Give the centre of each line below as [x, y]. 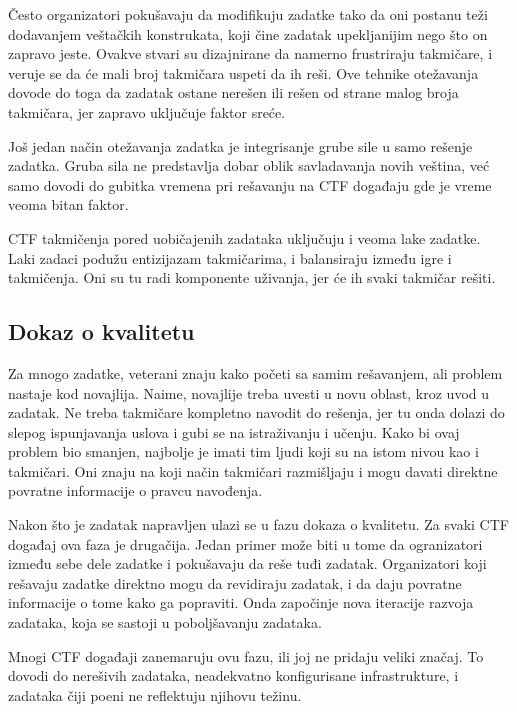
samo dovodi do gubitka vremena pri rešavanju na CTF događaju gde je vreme [250, 184]
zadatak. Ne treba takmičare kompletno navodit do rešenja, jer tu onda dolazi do [256, 412]
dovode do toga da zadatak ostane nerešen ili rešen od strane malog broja [233, 92]
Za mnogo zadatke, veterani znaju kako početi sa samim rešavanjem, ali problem [255, 372]
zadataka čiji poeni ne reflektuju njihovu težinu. [155, 694]
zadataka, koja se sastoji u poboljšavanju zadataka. [165, 622]
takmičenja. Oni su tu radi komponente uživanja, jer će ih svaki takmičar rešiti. [252, 277]
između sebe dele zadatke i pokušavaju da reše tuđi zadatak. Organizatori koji [247, 563]
